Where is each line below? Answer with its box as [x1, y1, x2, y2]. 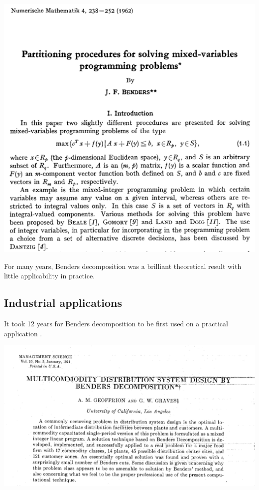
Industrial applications [4, 295, 123, 310]
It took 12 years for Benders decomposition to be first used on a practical [4, 318, 228, 329]
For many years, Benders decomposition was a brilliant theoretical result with [4, 260, 242, 271]
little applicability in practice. [4, 270, 95, 281]
